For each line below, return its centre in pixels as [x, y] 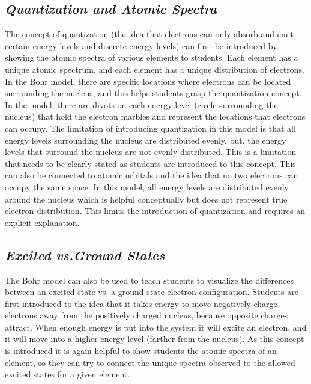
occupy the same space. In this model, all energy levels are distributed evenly [147, 187]
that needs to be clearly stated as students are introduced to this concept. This [150, 163]
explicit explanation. [42, 222]
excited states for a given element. [68, 374]
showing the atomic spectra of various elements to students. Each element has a [152, 57]
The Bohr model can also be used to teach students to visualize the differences [149, 280]
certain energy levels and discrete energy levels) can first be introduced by [141, 45]
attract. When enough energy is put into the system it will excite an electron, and [156, 327]
